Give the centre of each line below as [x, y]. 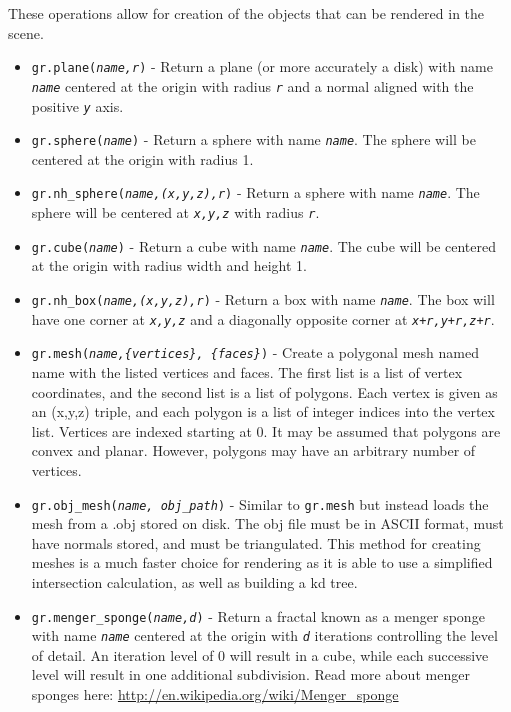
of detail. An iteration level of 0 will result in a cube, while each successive [260, 654]
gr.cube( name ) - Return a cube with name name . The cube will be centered [263, 245]
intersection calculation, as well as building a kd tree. [194, 581]
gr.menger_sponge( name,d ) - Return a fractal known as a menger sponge [258, 615]
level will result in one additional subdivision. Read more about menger [250, 674]
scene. [26, 32]
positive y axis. [77, 105]
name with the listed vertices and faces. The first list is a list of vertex [247, 371]
